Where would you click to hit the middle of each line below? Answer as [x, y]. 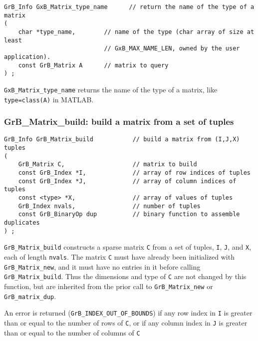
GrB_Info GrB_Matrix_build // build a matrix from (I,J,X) [122, 140]
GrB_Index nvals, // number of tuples [109, 206]
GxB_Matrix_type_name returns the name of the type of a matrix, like [111, 89]
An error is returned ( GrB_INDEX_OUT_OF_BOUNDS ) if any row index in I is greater [128, 313]
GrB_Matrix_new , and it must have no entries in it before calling [102, 266]
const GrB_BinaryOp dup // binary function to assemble [129, 214]
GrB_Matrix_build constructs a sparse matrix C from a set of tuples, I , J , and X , [128, 247]
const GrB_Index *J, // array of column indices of [127, 181]
